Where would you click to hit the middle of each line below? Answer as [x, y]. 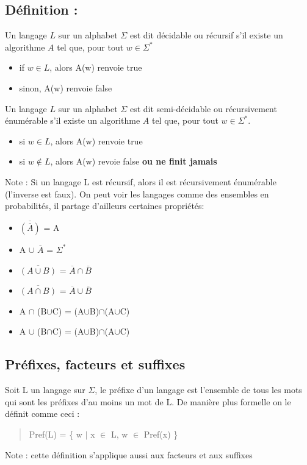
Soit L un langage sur [45, 390]
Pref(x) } [161, 434]
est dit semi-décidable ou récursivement [203, 108]
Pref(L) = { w [56, 434]
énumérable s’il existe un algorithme [73, 120]
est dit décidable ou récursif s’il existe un [206, 35]
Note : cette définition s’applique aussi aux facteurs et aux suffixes [129, 454]
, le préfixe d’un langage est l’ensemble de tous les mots [198, 390]
